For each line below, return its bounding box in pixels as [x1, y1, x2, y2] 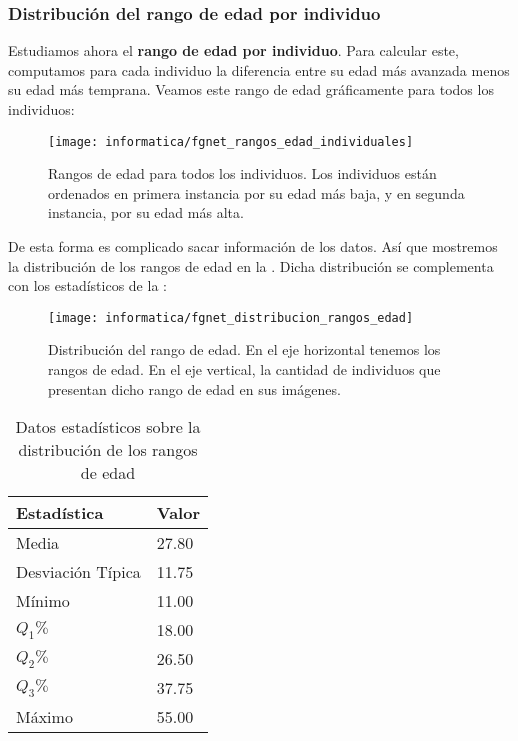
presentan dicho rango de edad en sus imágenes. [48, 378, 341, 399]
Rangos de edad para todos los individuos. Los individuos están [48, 163, 437, 184]
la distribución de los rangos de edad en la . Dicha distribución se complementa [8, 255, 494, 276]
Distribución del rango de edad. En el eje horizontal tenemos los [48, 339, 441, 360]
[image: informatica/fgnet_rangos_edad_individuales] [48, 134, 414, 149]
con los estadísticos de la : [8, 275, 167, 296]
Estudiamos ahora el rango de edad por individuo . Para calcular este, [8, 40, 459, 61]
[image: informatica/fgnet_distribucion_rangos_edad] [48, 310, 414, 325]
